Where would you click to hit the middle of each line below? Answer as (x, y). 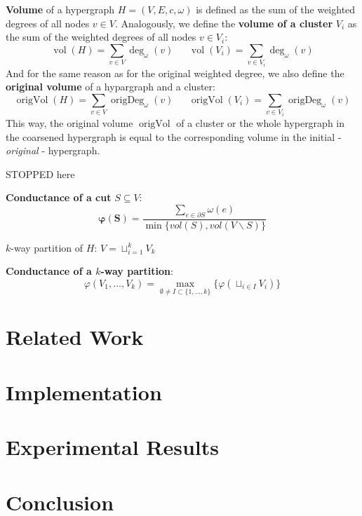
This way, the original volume (69, 122)
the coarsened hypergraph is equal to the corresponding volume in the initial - (174, 136)
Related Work (75, 337)
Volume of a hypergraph (60, 9)
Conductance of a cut (59, 197)
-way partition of (47, 247)
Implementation (84, 392)
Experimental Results (112, 447)
